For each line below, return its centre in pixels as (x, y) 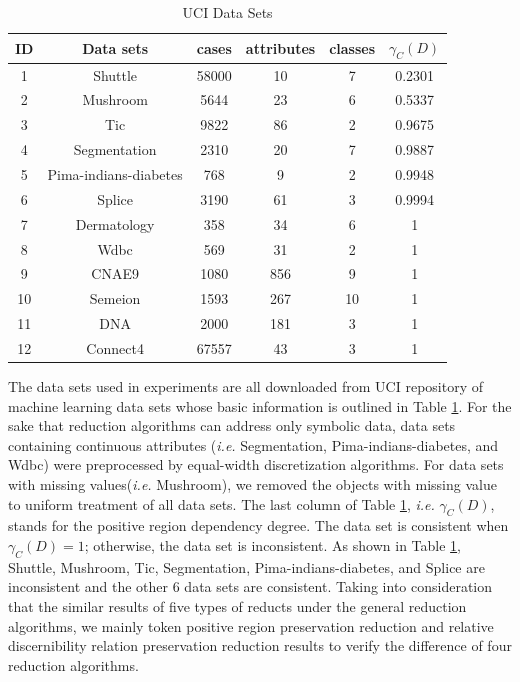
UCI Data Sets (227, 12)
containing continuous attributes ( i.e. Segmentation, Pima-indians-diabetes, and (253, 444)
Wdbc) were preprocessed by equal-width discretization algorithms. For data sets (256, 464)
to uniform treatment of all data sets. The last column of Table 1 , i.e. (221, 503)
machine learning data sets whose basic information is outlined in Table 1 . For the (260, 405)
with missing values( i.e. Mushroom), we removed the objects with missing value (252, 483)
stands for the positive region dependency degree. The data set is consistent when (258, 525)
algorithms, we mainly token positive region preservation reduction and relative (251, 625)
